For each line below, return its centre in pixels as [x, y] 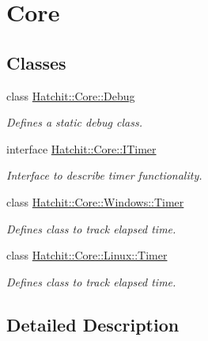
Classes [36, 62]
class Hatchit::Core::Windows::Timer [95, 201]
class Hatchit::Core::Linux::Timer [87, 255]
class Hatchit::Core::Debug [71, 95]
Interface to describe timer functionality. [104, 175]
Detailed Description [93, 324]
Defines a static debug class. [74, 122]
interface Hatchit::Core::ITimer [81, 148]
